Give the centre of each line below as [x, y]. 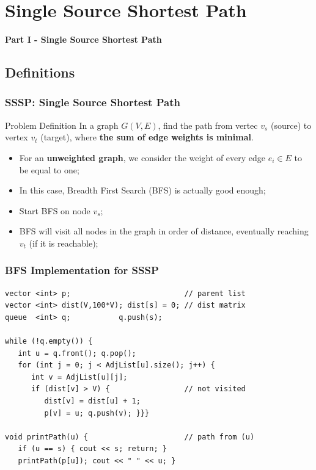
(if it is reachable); [64, 243]
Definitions [40, 72]
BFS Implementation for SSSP [82, 270]
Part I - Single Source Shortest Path [83, 39]
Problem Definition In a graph [62, 125]
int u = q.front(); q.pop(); [77, 353]
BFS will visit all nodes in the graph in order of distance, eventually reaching [164, 231]
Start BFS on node [55, 210]
